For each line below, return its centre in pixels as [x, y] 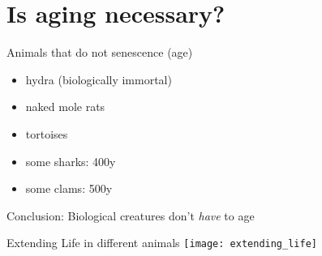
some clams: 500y [69, 188]
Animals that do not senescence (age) [100, 52]
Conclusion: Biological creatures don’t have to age [131, 215]
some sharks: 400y [71, 161]
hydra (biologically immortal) [99, 79]
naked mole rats [65, 107]
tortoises [47, 133]
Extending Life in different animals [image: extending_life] [162, 243]
